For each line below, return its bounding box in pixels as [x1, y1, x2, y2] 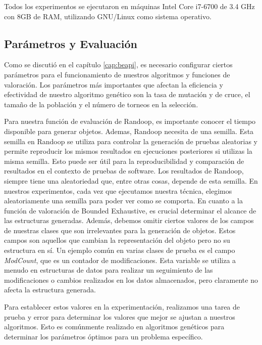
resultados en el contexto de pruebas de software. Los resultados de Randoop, [4, 165, 244, 176]
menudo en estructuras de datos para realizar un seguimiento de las [4, 265, 213, 275]
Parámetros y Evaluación [4, 35, 138, 51]
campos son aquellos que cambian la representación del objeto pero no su [4, 235, 230, 245]
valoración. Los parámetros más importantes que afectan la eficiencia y [4, 79, 223, 90]
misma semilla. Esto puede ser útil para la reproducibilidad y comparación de [4, 155, 244, 166]
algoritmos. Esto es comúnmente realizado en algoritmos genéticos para [4, 321, 225, 332]
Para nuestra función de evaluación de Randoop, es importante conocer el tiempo [4, 116, 256, 126]
